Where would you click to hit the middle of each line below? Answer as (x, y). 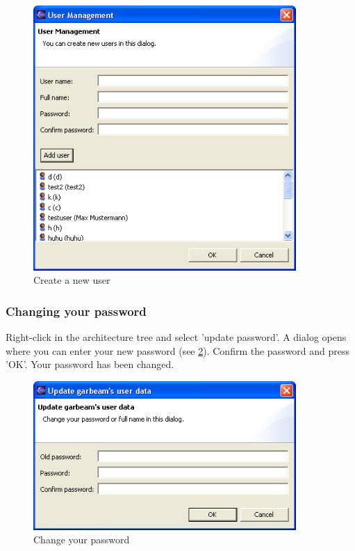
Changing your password (76, 311)
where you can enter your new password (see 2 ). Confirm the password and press (178, 350)
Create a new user (72, 280)
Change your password (82, 540)
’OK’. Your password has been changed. (90, 364)
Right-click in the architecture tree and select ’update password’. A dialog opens (176, 336)
